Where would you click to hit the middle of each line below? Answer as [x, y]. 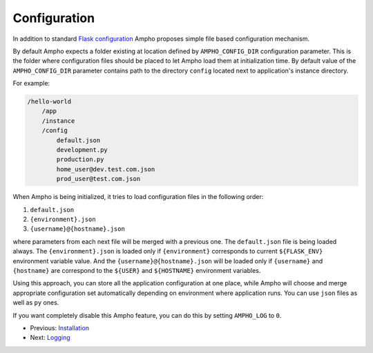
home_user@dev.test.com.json [106, 169]
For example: [31, 84]
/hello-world [49, 102]
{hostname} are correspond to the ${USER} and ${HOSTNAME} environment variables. [137, 270]
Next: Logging [50, 338]
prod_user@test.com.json [98, 179]
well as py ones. [36, 303]
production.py [80, 160]
